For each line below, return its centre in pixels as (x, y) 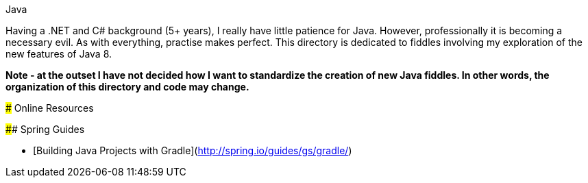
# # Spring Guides (45, 129)
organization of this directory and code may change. (127, 87)
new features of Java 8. (59, 54)
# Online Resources (50, 108)
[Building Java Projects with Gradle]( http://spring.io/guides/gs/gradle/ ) (193, 150)
